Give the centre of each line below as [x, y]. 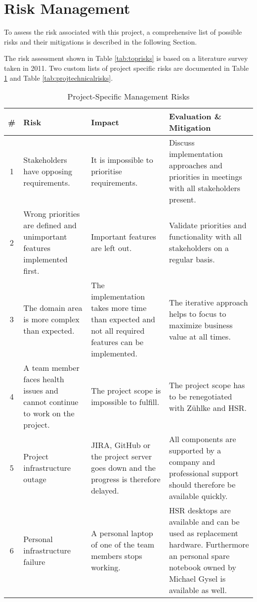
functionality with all [205, 237]
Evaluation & [195, 116]
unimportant [45, 237]
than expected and [123, 319]
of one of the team [123, 545]
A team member [51, 368]
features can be [117, 342]
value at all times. [200, 336]
